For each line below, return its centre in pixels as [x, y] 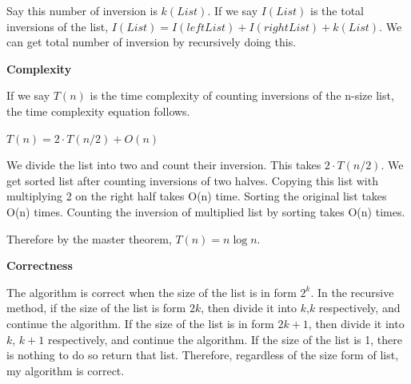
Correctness [40, 265]
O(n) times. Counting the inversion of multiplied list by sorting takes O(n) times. [206, 211]
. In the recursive [352, 292]
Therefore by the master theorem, [89, 238]
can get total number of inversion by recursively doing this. [152, 42]
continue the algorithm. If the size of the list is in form [140, 323]
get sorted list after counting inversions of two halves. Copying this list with [192, 180]
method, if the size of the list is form [96, 308]
